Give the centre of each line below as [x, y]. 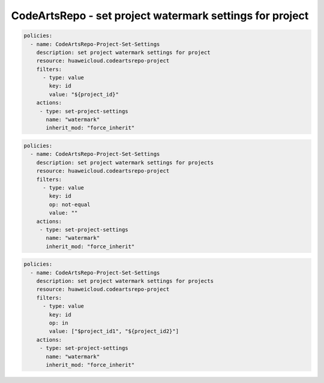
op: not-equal [70, 204]
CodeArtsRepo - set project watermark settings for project [160, 16]
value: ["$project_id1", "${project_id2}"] [114, 331]
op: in [58, 323]
